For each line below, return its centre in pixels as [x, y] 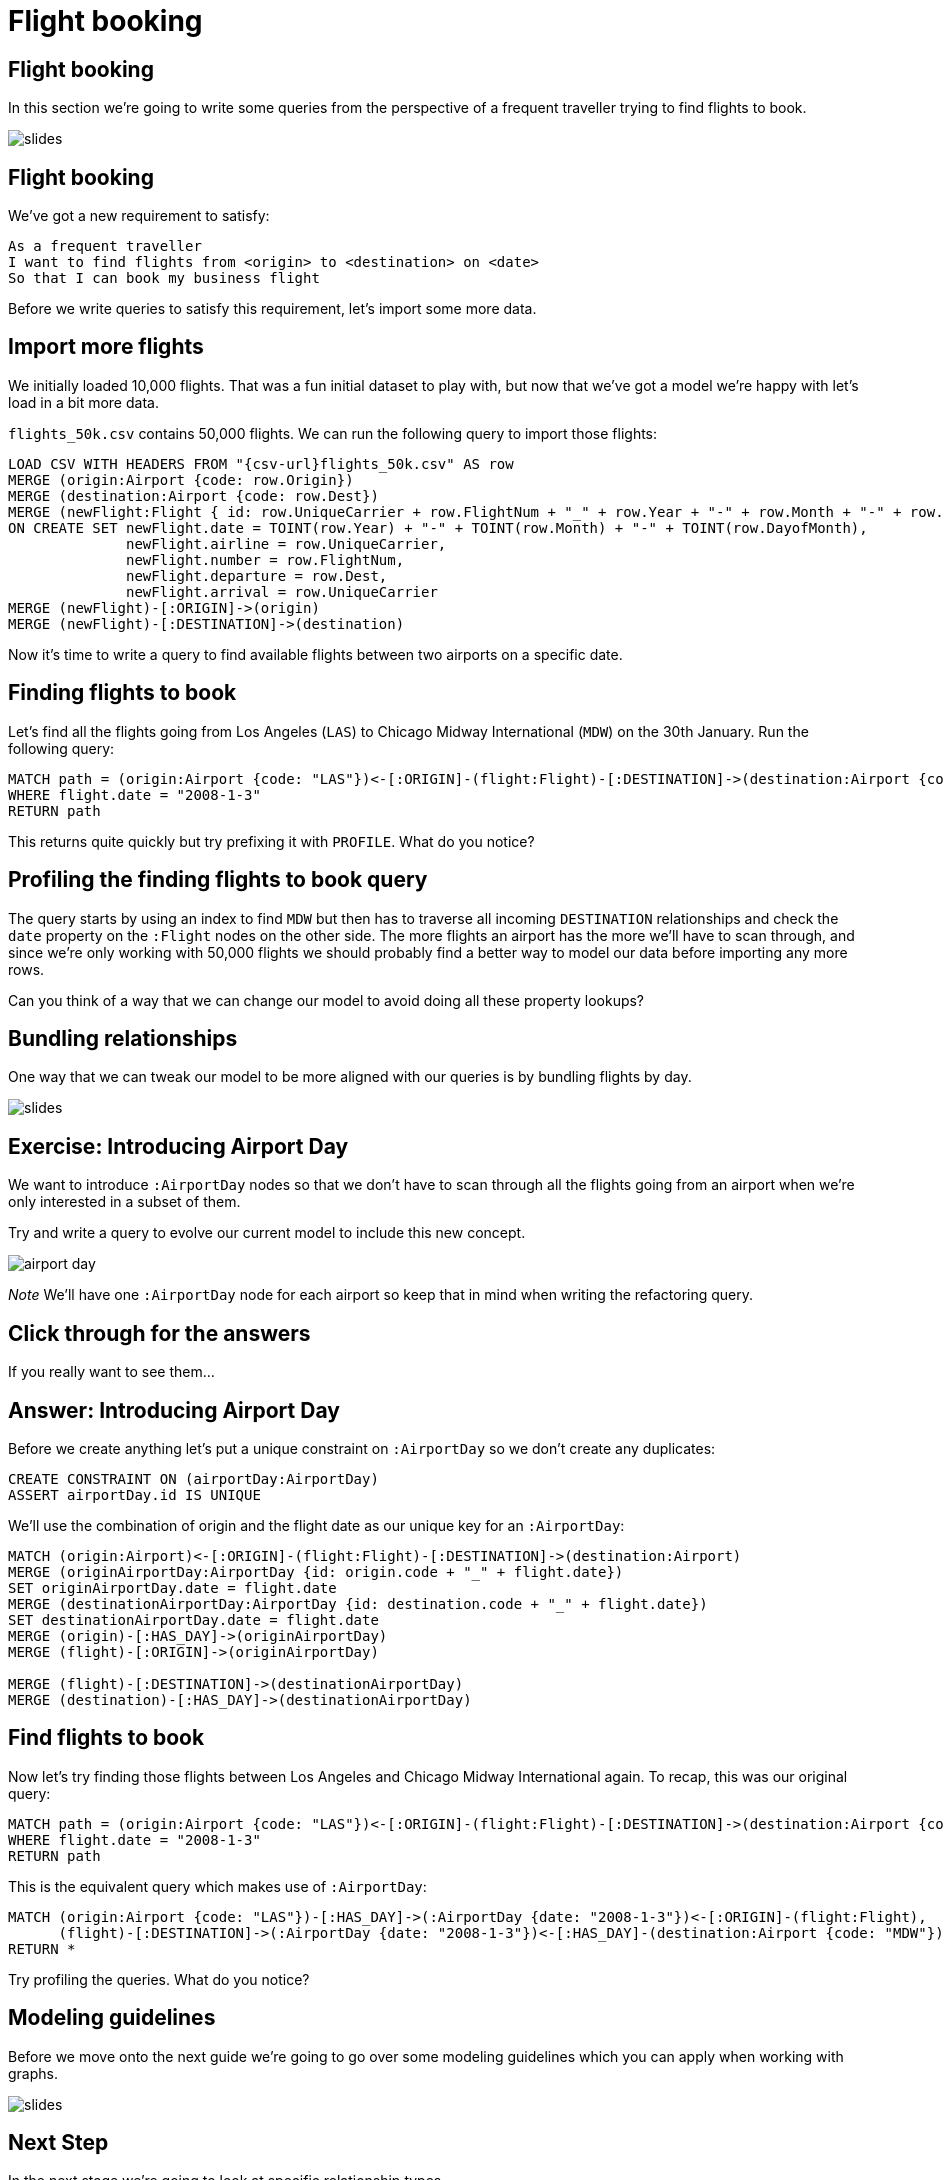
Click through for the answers [159, 1333]
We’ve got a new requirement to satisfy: [139, 216]
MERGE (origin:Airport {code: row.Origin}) [181, 479]
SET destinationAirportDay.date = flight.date [193, 1619]
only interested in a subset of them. [124, 1202]
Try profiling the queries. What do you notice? [159, 1979]
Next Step [58, 2143]
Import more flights [106, 347]
